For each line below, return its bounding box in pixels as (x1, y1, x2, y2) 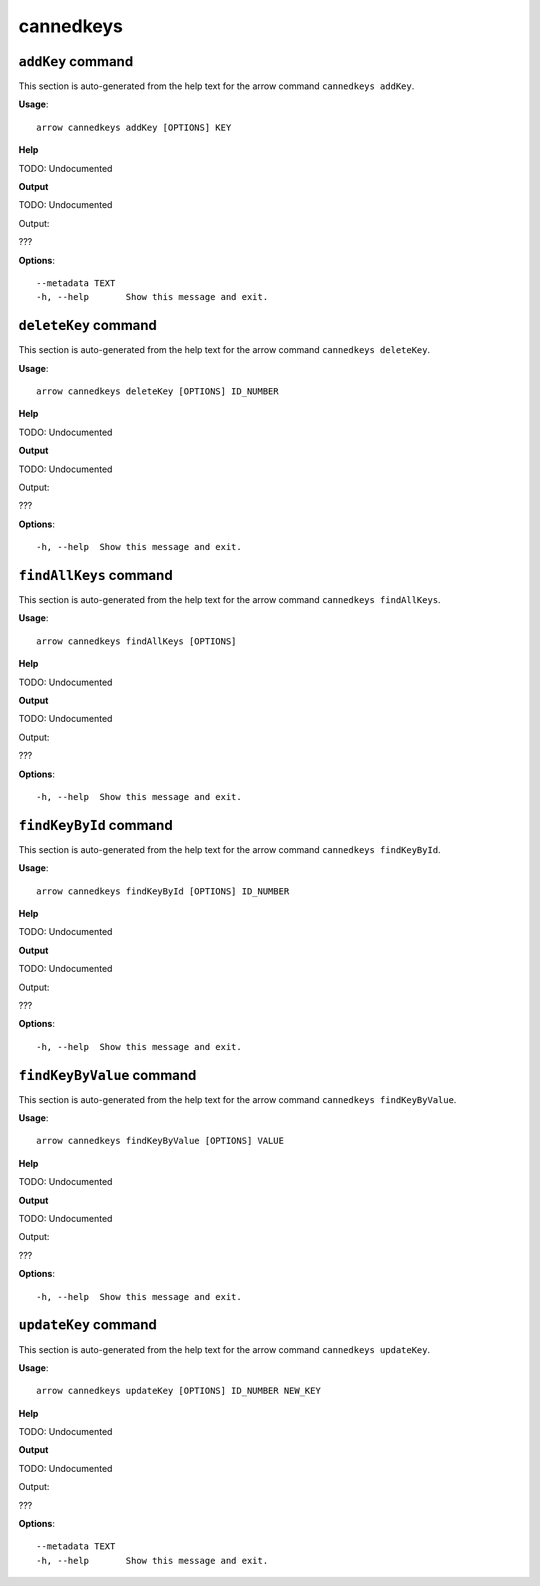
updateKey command (18, 1316, 157, 1334)
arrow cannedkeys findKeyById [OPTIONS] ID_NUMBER (36, 885, 290, 897)
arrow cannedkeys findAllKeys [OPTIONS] (36, 635, 237, 647)
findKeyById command (18, 816, 174, 834)
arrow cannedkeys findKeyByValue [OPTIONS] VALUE (36, 1135, 285, 1147)
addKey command (18, 53, 134, 70)
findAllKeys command (18, 566, 174, 584)
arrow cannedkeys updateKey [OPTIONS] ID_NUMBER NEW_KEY (36, 1385, 322, 1397)
